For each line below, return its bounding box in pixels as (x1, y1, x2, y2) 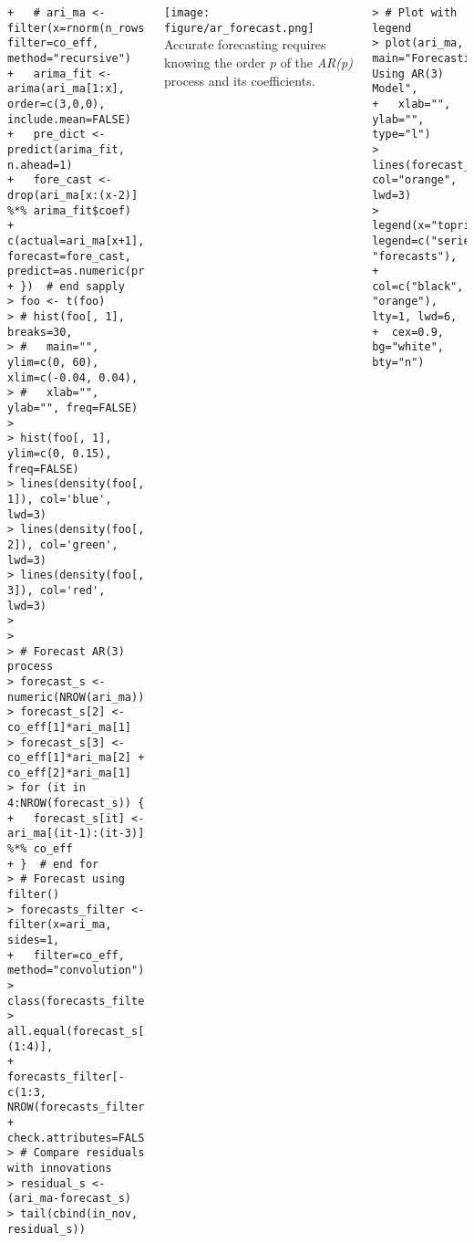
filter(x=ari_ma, (7, 918, 112, 932)
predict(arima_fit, (7, 142, 125, 156)
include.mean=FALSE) (7, 112, 132, 126)
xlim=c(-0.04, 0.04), (7, 371, 139, 384)
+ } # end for (7, 857, 99, 871)
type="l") (372, 128, 431, 141)
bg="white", (372, 340, 444, 354)
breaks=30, (7, 325, 73, 339)
